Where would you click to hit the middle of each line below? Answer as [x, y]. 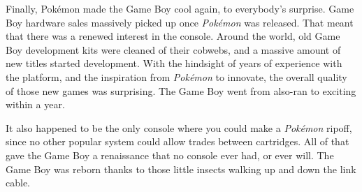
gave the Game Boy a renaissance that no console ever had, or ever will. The [170, 155]
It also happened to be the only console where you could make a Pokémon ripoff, [179, 127]
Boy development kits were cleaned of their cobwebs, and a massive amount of [173, 49]
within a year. [35, 104]
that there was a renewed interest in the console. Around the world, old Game [173, 36]
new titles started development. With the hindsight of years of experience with [174, 63]
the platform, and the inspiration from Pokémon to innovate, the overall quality [176, 76]
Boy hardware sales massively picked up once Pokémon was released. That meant [180, 22]
